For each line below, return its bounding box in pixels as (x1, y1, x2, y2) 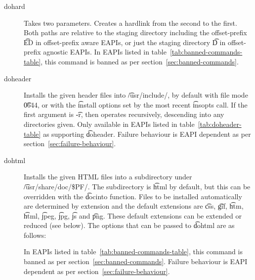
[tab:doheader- (198, 118, 242, 129)
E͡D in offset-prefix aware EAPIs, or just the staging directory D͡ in (24, 37, 226, 47)
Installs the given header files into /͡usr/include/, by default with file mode (24, 90, 248, 100)
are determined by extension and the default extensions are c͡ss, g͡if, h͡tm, (24, 201, 244, 211)
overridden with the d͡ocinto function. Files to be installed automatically (24, 191, 242, 201)
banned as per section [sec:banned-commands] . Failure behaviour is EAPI (24, 256, 248, 267)
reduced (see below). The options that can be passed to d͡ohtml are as (24, 220, 235, 230)
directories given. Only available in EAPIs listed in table (24, 118, 195, 129)
